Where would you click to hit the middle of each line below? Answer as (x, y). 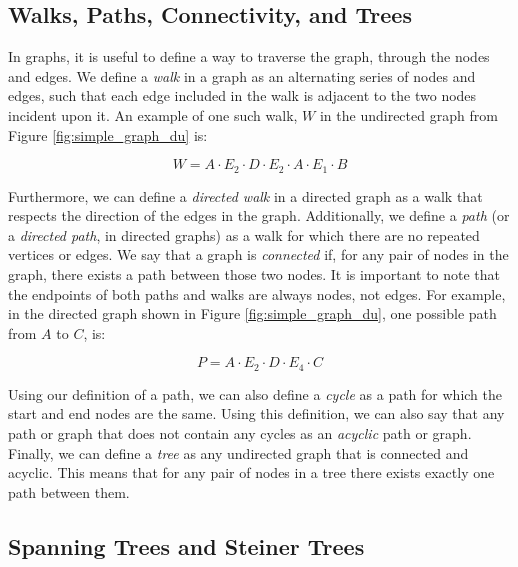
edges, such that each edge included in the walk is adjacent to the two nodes (242, 95)
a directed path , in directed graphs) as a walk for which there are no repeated (244, 234)
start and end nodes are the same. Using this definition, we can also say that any (256, 413)
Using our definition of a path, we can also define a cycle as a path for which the (255, 393)
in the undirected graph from (408, 114)
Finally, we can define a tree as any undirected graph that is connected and (238, 452)
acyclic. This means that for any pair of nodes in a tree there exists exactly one (251, 472)
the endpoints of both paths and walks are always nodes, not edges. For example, (257, 293)
